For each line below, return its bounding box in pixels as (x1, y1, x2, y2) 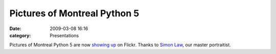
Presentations (50, 32, 79, 38)
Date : (9, 25, 21, 32)
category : (9, 32, 31, 38)
